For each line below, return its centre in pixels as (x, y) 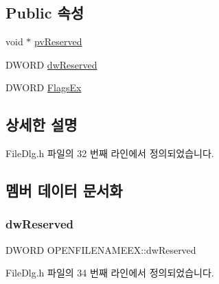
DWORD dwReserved (51, 64)
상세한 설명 (42, 125)
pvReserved (58, 42)
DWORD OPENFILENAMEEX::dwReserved (101, 249)
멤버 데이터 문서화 (64, 190)
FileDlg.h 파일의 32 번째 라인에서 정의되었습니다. (110, 153)
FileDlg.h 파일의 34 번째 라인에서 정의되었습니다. (110, 273)
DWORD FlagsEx (44, 87)
